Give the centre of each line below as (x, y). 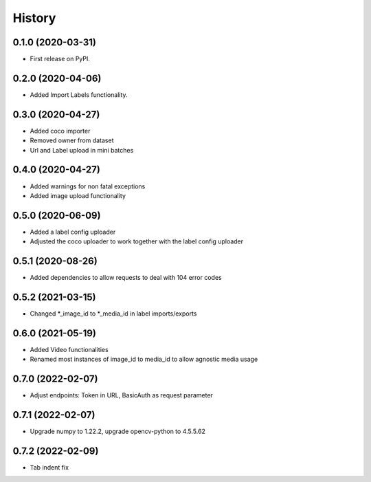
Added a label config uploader (73, 232)
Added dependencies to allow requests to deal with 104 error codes (126, 278)
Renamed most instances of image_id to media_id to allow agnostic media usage (144, 359)
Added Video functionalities (69, 349)
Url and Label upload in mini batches (82, 150)
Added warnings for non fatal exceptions (88, 186)
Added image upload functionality (78, 195)
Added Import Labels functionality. (79, 95)
